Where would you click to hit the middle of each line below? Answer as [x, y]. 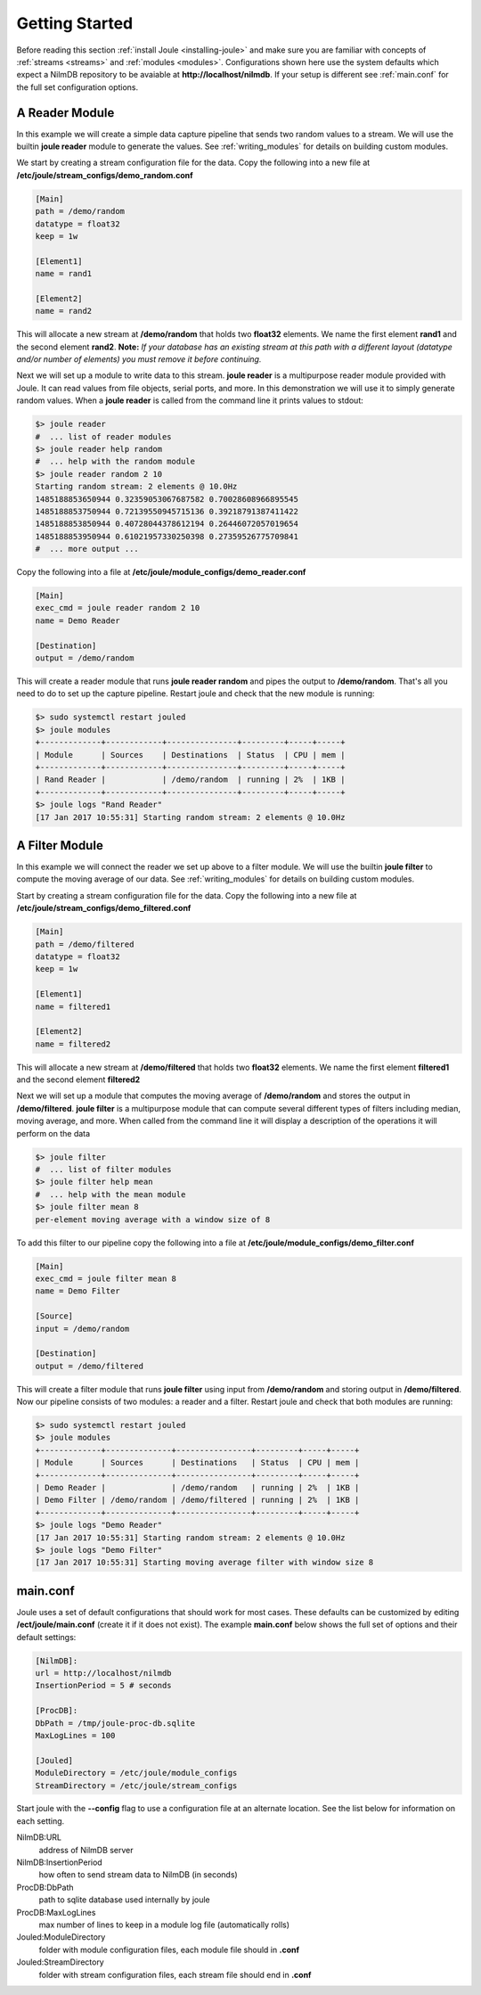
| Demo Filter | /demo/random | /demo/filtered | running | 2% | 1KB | [197, 1500]
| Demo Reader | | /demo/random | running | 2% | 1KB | [197, 1487]
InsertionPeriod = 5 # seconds [104, 1686]
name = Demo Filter [77, 1291]
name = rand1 [64, 274]
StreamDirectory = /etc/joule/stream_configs [136, 1786]
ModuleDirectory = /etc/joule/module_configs [136, 1773]
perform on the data [53, 1133]
